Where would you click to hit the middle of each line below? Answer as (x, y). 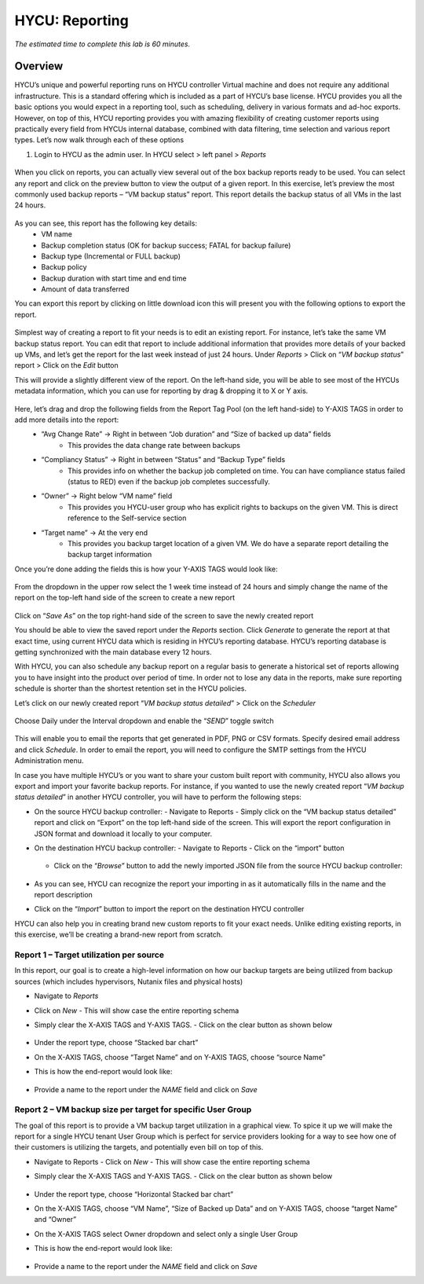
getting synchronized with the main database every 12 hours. (113, 652)
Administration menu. (49, 761)
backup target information (110, 555)
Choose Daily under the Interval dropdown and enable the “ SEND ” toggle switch (144, 721)
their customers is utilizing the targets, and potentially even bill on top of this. (139, 1147)
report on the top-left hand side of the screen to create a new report (125, 598)
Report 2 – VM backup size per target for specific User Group (133, 1110)
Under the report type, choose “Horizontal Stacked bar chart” (134, 1194)
